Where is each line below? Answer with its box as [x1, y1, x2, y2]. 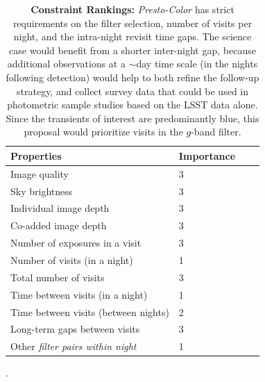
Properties [10, 148, 62, 163]
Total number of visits [10, 269, 105, 284]
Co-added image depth [10, 218, 107, 233]
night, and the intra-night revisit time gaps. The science [13, 29, 252, 44]
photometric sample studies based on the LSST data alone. [7, 97, 258, 112]
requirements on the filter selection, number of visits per [12, 15, 253, 30]
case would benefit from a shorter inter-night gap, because [9, 42, 256, 57]
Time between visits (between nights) [10, 304, 169, 319]
